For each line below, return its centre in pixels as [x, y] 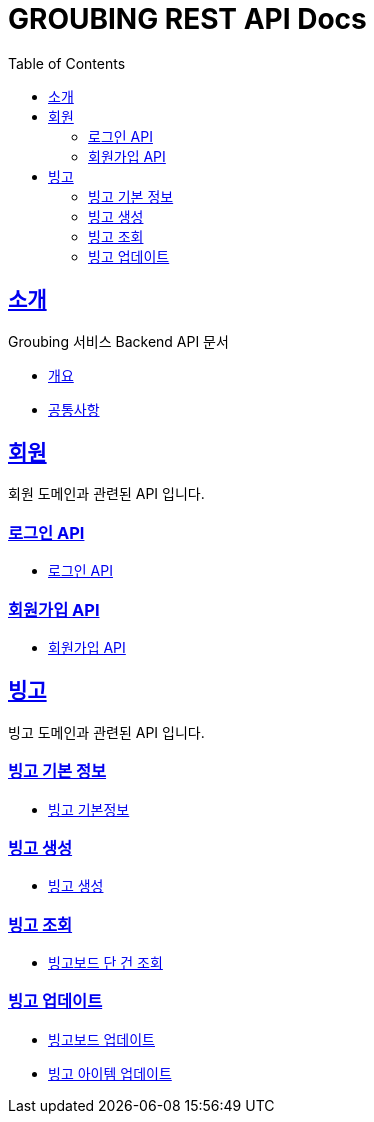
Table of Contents [67, 63]
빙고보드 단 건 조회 [105, 963]
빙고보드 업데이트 [101, 1039]
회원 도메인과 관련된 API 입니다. [106, 494]
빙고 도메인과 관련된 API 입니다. [106, 732]
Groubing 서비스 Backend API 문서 [118, 341]
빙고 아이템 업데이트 [110, 1073]
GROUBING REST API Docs [187, 19]
